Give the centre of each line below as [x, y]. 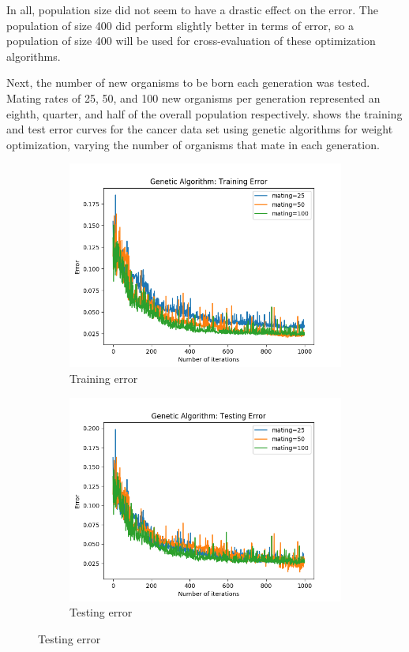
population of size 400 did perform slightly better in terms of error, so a [180, 25]
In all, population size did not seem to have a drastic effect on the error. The [192, 9]
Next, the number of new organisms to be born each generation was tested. [188, 82]
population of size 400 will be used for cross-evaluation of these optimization [191, 41]
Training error [104, 378]
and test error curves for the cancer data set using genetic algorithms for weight [200, 129]
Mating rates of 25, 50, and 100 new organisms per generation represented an [193, 97]
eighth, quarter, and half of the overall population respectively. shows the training [204, 113]
